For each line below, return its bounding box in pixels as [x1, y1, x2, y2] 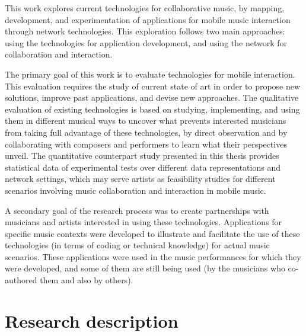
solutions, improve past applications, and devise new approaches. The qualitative [5, 91, 299, 104]
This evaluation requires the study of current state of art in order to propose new [5, 79, 301, 92]
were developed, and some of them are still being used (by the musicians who [5, 262, 285, 274]
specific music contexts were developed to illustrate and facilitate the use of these [5, 227, 300, 239]
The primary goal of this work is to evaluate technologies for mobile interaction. [5, 68, 295, 80]
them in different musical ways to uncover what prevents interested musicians [5, 114, 286, 127]
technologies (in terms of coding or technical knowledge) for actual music [5, 239, 270, 251]
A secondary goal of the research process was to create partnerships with [5, 204, 269, 216]
